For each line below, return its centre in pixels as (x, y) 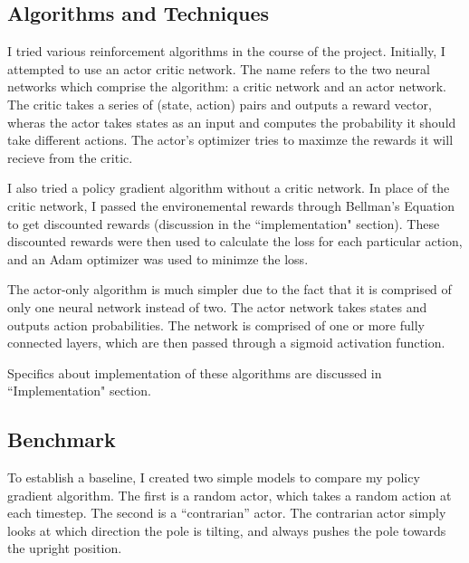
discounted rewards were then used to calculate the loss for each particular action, (235, 241)
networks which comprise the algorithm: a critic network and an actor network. (227, 86)
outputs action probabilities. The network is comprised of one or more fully (216, 324)
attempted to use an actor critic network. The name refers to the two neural (219, 68)
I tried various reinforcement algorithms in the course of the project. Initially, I (226, 51)
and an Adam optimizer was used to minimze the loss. (158, 258)
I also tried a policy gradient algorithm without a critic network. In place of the (229, 188)
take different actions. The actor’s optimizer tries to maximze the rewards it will (230, 140)
